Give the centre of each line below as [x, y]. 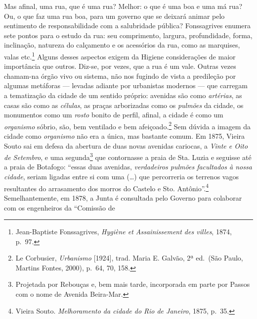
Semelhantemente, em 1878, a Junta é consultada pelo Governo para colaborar [123, 197]
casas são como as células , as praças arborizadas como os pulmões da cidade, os [124, 105]
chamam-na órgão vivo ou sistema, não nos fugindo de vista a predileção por [120, 76]
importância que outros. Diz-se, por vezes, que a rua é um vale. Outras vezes [120, 66]
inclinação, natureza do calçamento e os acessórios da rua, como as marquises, [122, 45]
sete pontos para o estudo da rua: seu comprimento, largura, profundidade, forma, [128, 35]
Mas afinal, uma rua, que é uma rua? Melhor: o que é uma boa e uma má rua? [123, 6]
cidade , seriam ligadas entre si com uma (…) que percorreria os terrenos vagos [121, 177]
